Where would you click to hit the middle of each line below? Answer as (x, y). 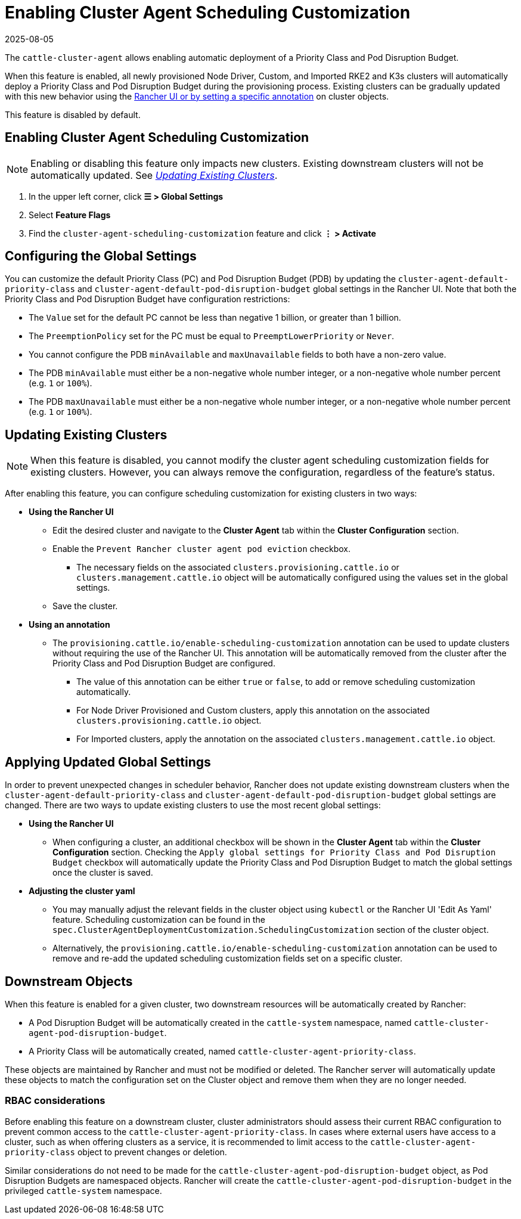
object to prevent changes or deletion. (152, 1152)
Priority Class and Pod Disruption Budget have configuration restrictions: (148, 299)
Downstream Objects (69, 981)
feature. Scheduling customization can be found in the (159, 920)
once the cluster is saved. (103, 873)
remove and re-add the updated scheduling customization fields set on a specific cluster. (228, 959)
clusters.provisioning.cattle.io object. (169, 721)
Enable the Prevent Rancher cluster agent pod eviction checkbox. (201, 549)
